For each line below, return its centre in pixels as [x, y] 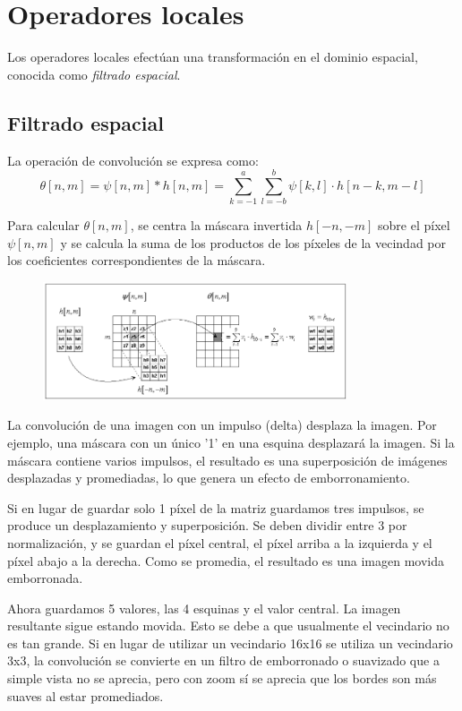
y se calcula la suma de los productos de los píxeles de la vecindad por [253, 242]
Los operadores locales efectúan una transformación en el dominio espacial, [213, 57]
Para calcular [43, 225]
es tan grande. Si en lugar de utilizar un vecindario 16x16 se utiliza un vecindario [230, 642]
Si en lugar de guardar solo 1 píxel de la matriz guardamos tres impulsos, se [216, 507]
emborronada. [45, 578]
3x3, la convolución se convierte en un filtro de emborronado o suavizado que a [223, 660]
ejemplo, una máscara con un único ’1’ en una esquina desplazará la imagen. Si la [231, 442]
